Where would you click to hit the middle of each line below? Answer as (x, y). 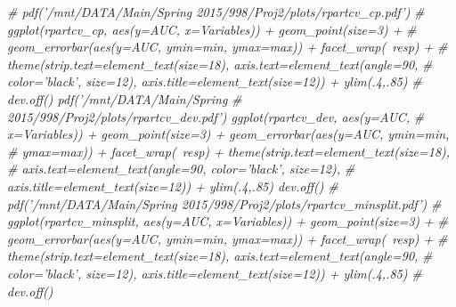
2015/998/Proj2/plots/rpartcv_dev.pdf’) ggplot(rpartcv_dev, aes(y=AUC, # (216, 116)
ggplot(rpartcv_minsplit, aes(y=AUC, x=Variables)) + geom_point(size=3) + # (228, 221)
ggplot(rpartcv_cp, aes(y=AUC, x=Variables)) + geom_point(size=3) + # (212, 29)
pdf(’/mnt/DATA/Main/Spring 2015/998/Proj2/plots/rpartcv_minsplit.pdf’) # (224, 203)
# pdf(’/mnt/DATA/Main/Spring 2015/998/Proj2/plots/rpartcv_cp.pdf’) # (216, 12)
